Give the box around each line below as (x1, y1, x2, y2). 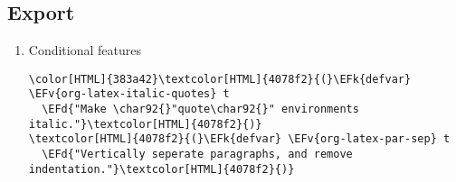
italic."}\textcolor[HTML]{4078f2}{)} (28, 117, 262, 131)
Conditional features (28, 41, 141, 59)
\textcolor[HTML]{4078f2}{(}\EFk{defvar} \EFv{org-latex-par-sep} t (28, 132, 451, 146)
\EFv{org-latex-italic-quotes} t (28, 87, 230, 101)
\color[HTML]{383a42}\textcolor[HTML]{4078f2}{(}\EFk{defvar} (28, 72, 412, 86)
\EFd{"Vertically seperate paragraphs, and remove (42, 148, 353, 161)
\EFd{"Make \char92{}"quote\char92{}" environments (42, 103, 359, 116)
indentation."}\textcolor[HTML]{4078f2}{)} (28, 162, 295, 176)
